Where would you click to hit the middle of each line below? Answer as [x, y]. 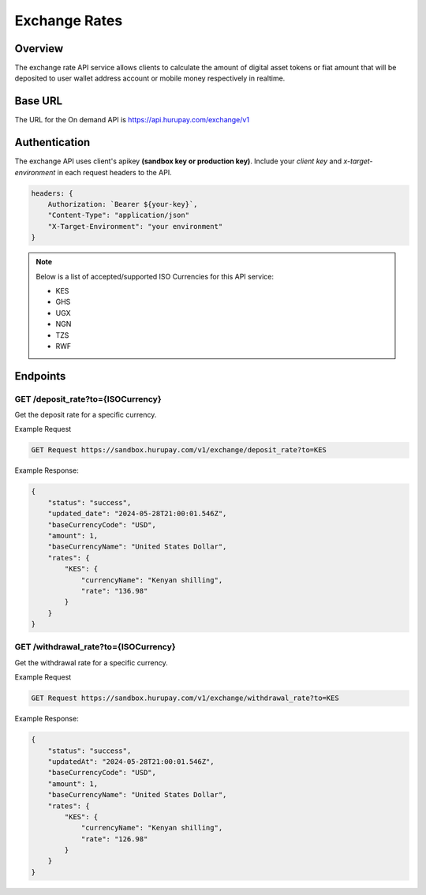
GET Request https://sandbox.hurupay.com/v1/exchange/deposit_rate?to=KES [179, 450]
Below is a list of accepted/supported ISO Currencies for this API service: [155, 276]
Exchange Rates [69, 21]
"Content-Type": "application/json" [118, 215]
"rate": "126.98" [114, 839]
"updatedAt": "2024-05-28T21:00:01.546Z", [131, 761]
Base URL [39, 101]
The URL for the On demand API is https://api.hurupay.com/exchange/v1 [132, 120]
